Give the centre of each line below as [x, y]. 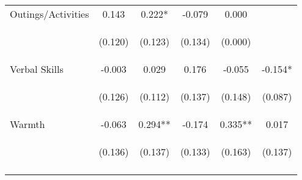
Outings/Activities [50, 14]
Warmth [28, 124]
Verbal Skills [37, 69]
